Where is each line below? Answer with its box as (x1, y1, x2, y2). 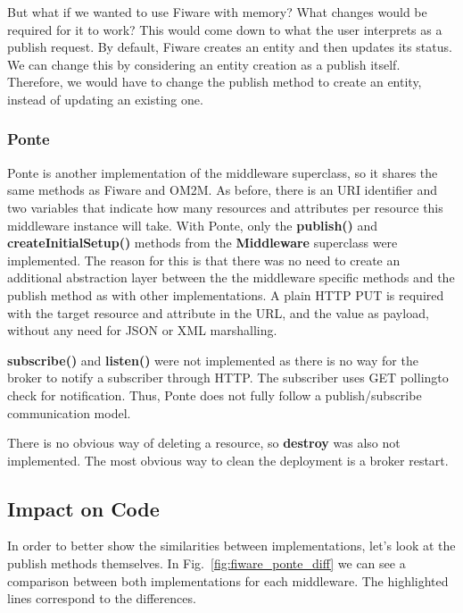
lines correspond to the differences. (7, 589, 196, 608)
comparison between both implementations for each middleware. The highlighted (7, 571, 449, 590)
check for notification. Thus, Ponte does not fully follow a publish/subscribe (7, 385, 422, 404)
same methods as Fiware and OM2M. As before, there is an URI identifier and (7, 181, 437, 199)
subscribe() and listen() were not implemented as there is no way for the (7, 350, 418, 369)
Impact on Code (7, 494, 160, 522)
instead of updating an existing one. (7, 89, 203, 108)
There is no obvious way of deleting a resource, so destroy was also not (7, 433, 401, 452)
